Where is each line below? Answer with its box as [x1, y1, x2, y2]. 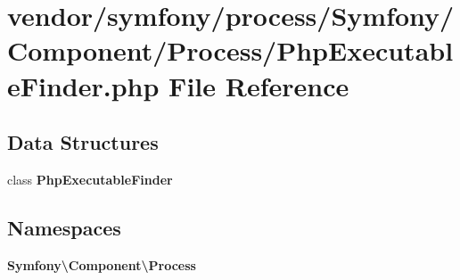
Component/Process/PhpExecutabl [7, 32, 454, 69]
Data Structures [7, 128, 159, 156]
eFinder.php [7, 67, 160, 103]
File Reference [168, 67, 349, 103]
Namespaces [7, 213, 121, 241]
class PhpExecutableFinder [7, 169, 173, 188]
